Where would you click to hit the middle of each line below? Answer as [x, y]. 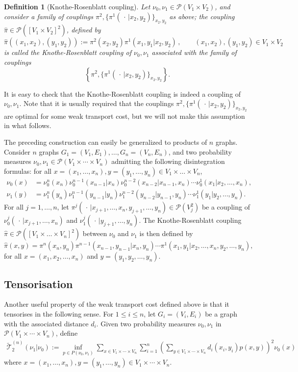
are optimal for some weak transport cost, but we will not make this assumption [124, 116]
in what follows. [28, 125]
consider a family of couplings [49, 16]
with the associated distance [46, 323]
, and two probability [200, 151]
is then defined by [166, 233]
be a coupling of [226, 207]
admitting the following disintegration [168, 161]
